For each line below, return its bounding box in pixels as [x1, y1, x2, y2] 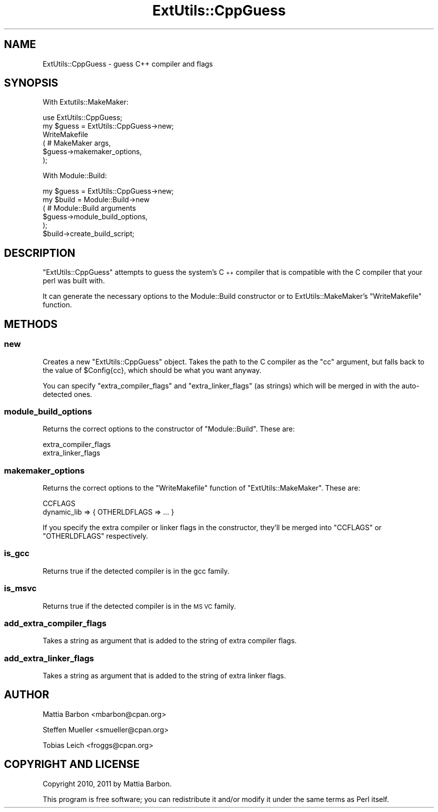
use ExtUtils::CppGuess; [42, 113, 122, 122]
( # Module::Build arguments [42, 204, 136, 213]
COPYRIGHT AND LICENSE [4, 758, 140, 771]
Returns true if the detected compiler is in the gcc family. [42, 566, 229, 575]
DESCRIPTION [4, 246, 75, 259]
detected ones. [42, 389, 92, 398]
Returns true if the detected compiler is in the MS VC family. [42, 601, 236, 610]
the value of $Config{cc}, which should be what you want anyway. [42, 365, 261, 374]
